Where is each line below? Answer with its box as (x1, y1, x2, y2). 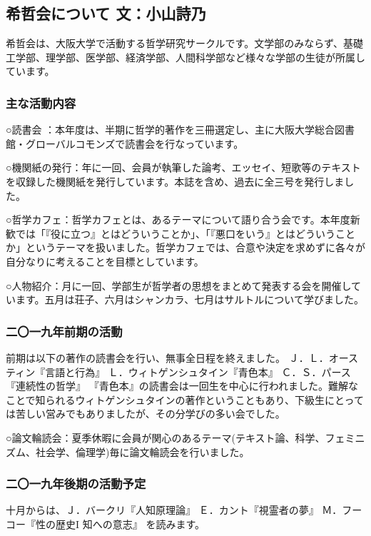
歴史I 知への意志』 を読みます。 (55, 516, 205, 531)
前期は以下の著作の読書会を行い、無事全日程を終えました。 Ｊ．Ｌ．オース (6, 350, 358, 365)
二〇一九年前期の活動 (6, 322, 123, 340)
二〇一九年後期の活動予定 (6, 475, 146, 492)
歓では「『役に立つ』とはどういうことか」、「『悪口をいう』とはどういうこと (6, 226, 355, 241)
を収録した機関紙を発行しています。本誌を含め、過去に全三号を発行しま (6, 173, 345, 188)
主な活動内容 (6, 93, 76, 111)
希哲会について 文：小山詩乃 (6, 2, 206, 24)
